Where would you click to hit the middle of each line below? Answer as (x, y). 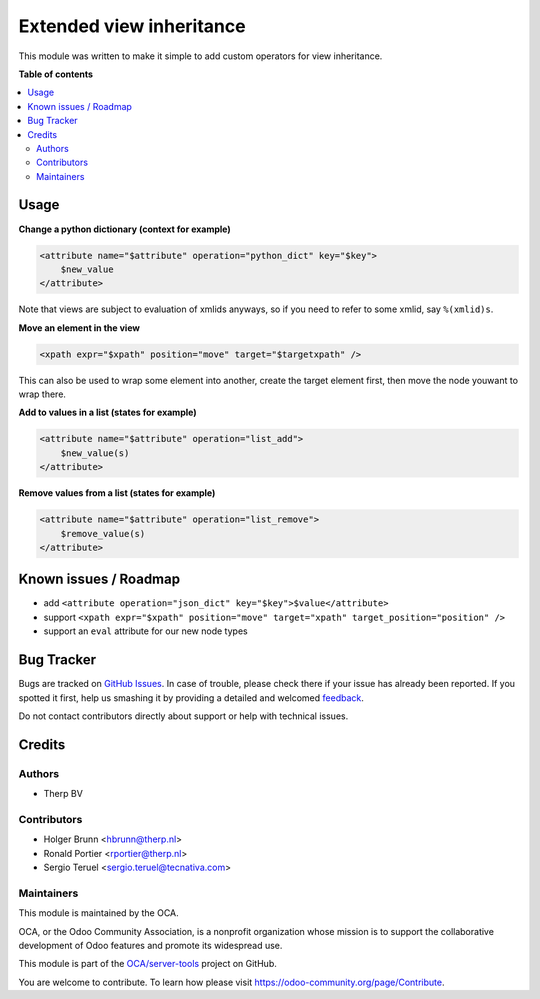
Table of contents (56, 74)
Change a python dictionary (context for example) (125, 229)
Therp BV (63, 794)
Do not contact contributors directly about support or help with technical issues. (183, 716)
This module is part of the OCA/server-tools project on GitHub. (147, 964)
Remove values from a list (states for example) (117, 493)
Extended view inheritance (132, 26)
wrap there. (42, 394)
